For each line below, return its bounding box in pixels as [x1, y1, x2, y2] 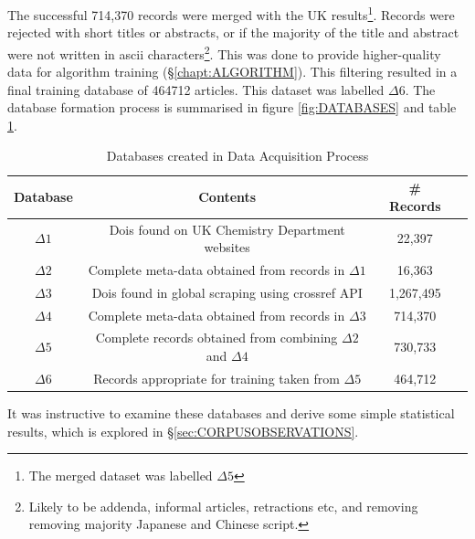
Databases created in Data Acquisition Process [106, 146, 369, 165]
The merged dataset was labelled [28, 466, 213, 485]
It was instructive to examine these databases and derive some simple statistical [7, 404, 455, 422]
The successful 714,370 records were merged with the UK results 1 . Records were [7, 3, 455, 24]
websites [204, 238, 250, 257]
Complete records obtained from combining [95, 328, 338, 347]
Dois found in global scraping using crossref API [91, 282, 363, 301]
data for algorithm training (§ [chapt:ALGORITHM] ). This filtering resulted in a [7, 62, 458, 81]
